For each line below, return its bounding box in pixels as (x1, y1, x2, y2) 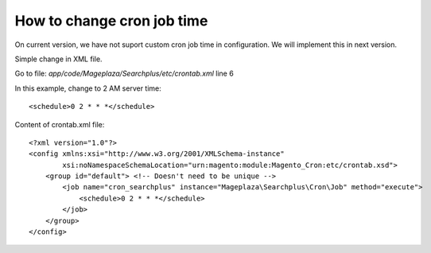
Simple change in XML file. (14, 54, 103, 64)
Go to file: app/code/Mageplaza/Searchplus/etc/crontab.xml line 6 (14, 68, 234, 79)
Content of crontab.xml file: (14, 119, 105, 129)
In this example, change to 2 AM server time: (14, 84, 162, 93)
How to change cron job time (14, 12, 208, 29)
